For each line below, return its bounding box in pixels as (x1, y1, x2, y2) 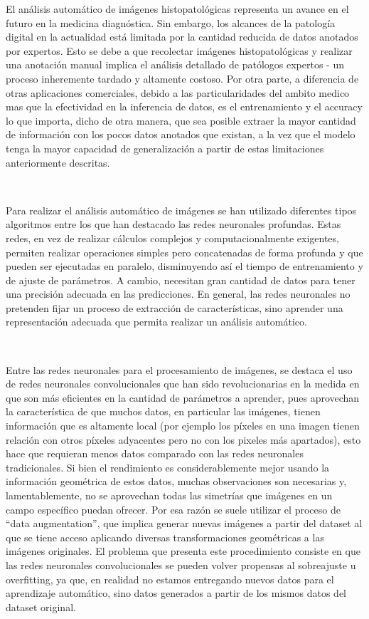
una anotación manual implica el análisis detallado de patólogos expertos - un (6, 57, 344, 72)
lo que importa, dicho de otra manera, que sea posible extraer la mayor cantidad (6, 113, 356, 128)
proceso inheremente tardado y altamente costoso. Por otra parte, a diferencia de (6, 71, 359, 85)
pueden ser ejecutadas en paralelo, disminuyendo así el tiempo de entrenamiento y (6, 259, 363, 274)
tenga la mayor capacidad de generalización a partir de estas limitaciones (6, 140, 324, 155)
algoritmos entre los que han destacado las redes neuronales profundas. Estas (6, 217, 341, 232)
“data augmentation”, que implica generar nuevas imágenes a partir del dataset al (6, 516, 363, 531)
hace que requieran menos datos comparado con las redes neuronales (6, 446, 304, 461)
